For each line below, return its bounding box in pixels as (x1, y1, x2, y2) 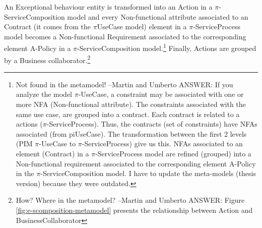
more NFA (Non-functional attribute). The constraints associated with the (16, 99, 246, 109)
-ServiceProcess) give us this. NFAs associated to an (82, 138, 243, 149)
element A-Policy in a (4, 43, 71, 53)
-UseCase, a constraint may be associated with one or (78, 89, 244, 99)
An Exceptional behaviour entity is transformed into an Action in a (4, 2, 213, 12)
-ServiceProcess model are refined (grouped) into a (95, 148, 251, 159)
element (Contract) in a (16, 148, 89, 159)
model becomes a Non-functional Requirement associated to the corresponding (4, 31, 246, 41)
